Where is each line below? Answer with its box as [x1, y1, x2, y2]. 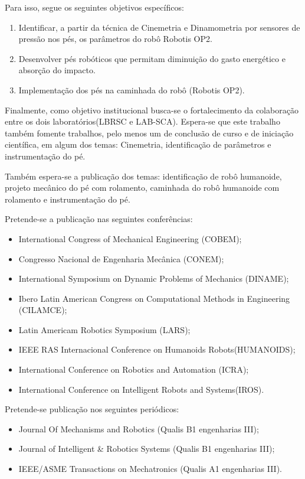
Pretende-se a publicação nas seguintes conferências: [5, 213, 193, 225]
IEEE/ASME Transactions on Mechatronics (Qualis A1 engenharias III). [18, 462, 283, 475]
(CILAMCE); [18, 304, 67, 316]
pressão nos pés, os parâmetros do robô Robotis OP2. [18, 32, 212, 45]
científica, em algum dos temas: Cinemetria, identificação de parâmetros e [5, 138, 271, 151]
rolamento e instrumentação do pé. [5, 193, 130, 205]
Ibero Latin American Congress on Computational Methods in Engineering [18, 292, 290, 304]
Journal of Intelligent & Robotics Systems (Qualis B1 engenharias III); [18, 442, 275, 455]
